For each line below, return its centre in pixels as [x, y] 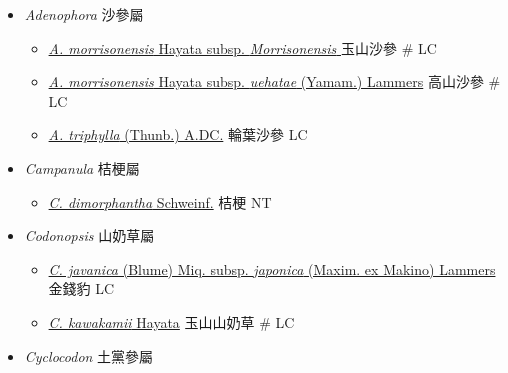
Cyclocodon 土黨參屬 [89, 355]
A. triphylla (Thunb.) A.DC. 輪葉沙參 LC [178, 134]
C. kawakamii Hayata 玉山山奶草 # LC [171, 321]
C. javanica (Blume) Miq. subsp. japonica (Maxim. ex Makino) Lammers [272, 268]
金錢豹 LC [81, 288]
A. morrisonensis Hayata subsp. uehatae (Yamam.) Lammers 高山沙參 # [274, 81]
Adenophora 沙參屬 [84, 14]
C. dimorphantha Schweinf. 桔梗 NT [160, 201]
